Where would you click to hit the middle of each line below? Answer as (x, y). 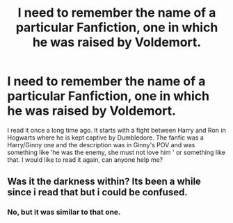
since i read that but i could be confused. (97, 192)
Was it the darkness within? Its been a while (104, 182)
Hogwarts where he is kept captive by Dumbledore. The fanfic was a (105, 138)
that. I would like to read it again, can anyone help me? (85, 159)
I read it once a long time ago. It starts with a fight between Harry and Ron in (116, 130)
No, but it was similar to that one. (64, 212)
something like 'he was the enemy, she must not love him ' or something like (116, 152)
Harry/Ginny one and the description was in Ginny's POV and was (101, 144)
